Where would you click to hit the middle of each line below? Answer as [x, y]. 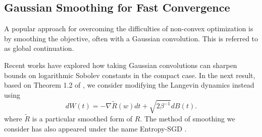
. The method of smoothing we [188, 119]
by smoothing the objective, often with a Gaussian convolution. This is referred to [131, 38]
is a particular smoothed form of [82, 119]
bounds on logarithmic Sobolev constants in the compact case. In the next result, [130, 75]
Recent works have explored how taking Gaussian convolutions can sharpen [121, 65]
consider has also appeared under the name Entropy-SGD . [95, 128]
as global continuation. [39, 48]
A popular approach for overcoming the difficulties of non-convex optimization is [129, 28]
